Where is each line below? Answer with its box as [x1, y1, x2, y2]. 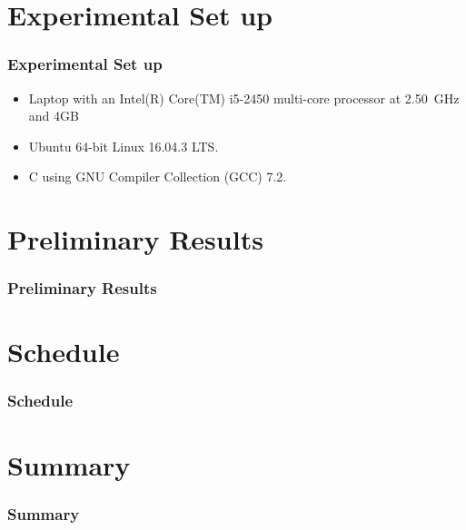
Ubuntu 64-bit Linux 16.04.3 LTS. [28, 136, 219, 155]
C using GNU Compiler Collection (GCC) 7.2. [28, 167, 287, 186]
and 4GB [28, 106, 79, 125]
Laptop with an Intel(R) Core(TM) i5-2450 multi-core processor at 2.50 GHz [28, 88, 460, 107]
